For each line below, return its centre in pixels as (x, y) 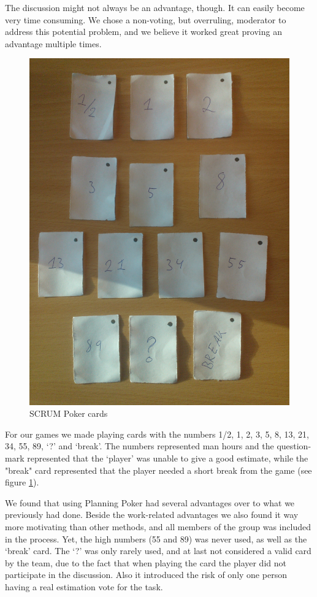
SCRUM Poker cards (69, 413)
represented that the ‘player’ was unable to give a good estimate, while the (168, 458)
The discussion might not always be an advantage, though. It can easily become (155, 7)
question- (294, 446)
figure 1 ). (22, 482)
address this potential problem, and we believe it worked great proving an (143, 32)
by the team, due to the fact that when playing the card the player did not (146, 562)
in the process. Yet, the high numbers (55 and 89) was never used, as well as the (156, 538)
